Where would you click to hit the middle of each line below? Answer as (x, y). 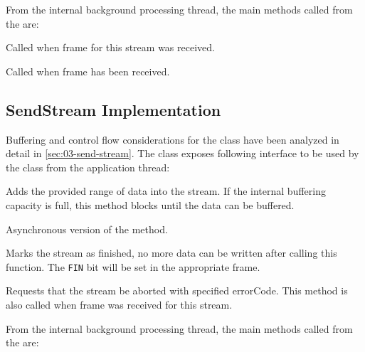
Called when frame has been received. (88, 71)
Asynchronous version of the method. (87, 229)
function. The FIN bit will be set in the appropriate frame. (133, 266)
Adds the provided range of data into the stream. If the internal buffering (166, 191)
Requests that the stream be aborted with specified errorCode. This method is (177, 290)
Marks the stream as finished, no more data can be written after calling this (171, 253)
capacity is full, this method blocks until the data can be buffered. (150, 204)
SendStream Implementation (113, 109)
